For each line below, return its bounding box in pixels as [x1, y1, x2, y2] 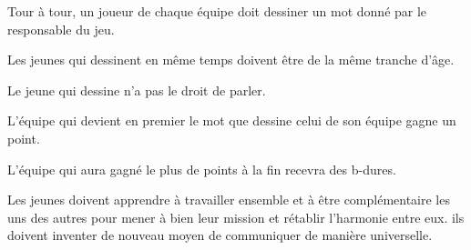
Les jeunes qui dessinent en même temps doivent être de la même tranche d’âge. [7, 50, 455, 69]
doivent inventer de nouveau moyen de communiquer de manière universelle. [7, 225, 433, 245]
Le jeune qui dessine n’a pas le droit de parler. [7, 80, 266, 99]
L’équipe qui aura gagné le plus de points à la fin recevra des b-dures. [7, 159, 396, 178]
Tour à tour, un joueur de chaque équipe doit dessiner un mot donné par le [7, 2, 427, 20]
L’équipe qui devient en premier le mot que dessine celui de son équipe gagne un [7, 111, 456, 130]
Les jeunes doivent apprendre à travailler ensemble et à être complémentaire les [7, 190, 450, 209]
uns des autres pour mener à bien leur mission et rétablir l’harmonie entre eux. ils [7, 207, 465, 226]
